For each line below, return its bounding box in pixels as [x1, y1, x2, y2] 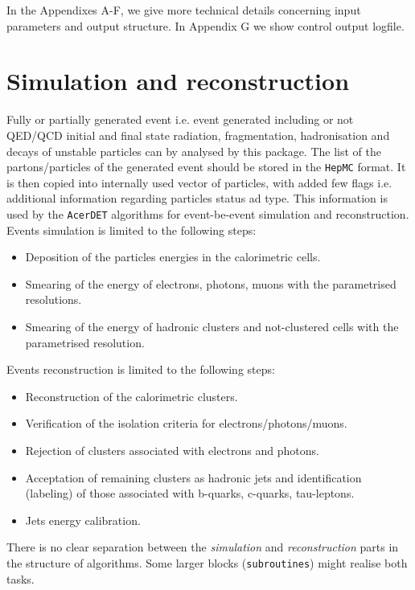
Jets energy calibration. [25, 511, 141, 528]
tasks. [6, 570, 35, 587]
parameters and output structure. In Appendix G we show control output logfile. [6, 17, 405, 34]
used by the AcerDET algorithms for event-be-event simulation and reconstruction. [6, 205, 409, 222]
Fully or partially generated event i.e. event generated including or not [6, 111, 354, 128]
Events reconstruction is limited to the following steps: [6, 361, 275, 378]
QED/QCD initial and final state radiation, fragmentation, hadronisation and [6, 126, 390, 143]
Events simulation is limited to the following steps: [6, 221, 257, 238]
